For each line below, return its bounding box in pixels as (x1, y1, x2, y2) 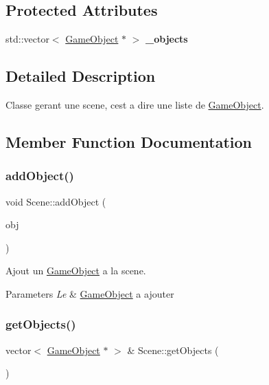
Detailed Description (5, 65, 156, 87)
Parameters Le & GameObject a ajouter (5, 286, 174, 300)
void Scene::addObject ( (5, 194, 106, 208)
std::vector (5, 32, 49, 46)
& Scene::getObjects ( (127, 342, 219, 357)
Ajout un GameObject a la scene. (5, 263, 146, 278)
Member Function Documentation (5, 131, 253, 152)
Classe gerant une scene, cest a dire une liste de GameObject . (5, 98, 264, 111)
